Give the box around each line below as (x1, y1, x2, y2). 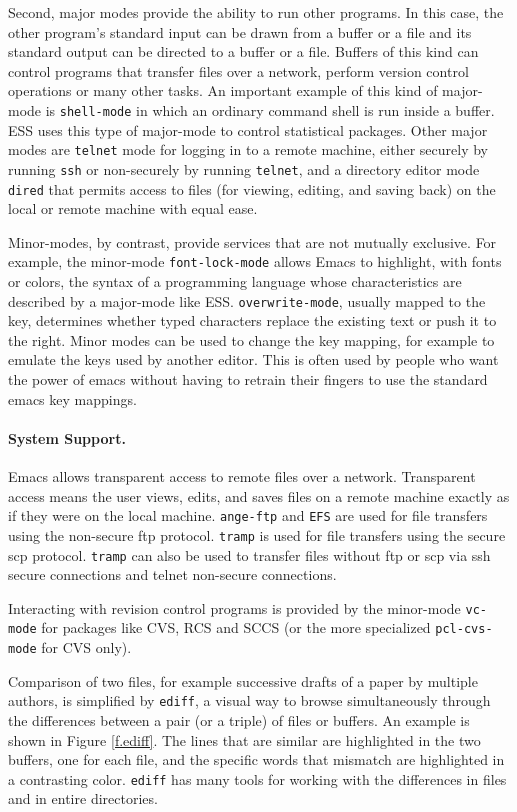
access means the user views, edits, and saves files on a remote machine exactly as (8, 485, 510, 506)
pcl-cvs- (435, 622, 493, 637)
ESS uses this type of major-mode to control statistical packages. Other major (8, 119, 488, 140)
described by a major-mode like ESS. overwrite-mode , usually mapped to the (8, 290, 486, 311)
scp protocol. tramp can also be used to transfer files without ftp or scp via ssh (8, 544, 491, 565)
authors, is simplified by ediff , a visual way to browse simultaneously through (8, 690, 491, 711)
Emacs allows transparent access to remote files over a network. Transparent (8, 466, 476, 487)
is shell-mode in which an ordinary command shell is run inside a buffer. (45, 99, 495, 120)
